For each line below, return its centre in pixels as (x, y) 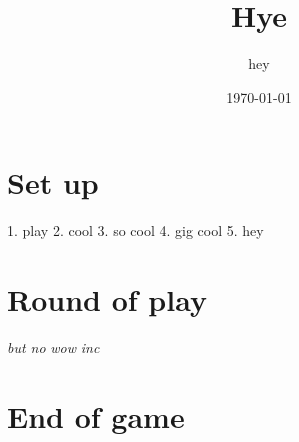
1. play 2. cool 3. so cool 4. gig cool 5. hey (135, 230)
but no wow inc (53, 346)
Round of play (107, 299)
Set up (53, 182)
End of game (96, 415)
